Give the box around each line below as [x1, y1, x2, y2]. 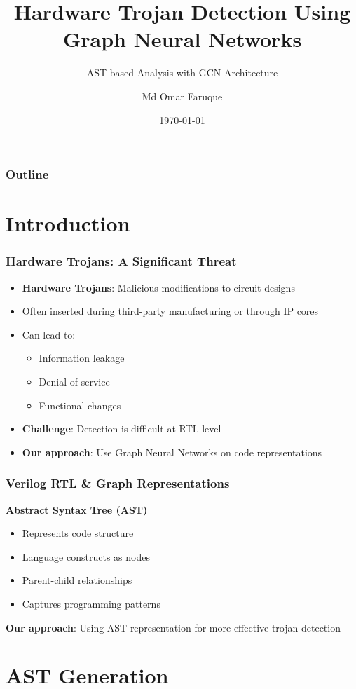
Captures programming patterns [22, 596, 160, 610]
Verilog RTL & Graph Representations [6, 475, 230, 492]
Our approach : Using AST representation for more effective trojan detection [6, 620, 341, 634]
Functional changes [39, 397, 121, 412]
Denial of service [39, 374, 110, 388]
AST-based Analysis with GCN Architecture [86, 65, 278, 80]
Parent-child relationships [22, 573, 132, 587]
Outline [6, 165, 49, 183]
